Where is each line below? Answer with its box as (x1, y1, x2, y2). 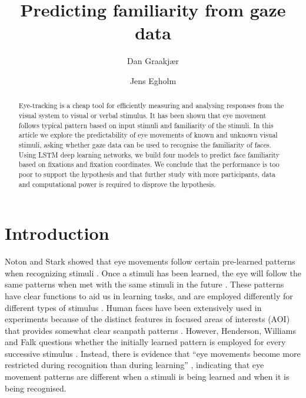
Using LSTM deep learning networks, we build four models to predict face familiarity (18, 149, 280, 159)
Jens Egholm (129, 74, 177, 86)
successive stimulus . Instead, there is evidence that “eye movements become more (5, 347, 301, 359)
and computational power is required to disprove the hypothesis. (18, 179, 216, 189)
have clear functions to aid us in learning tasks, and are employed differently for (5, 289, 293, 302)
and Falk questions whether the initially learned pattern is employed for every (5, 336, 286, 348)
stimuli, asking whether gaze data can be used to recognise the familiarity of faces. (18, 139, 271, 149)
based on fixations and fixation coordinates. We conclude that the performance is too (18, 159, 280, 169)
